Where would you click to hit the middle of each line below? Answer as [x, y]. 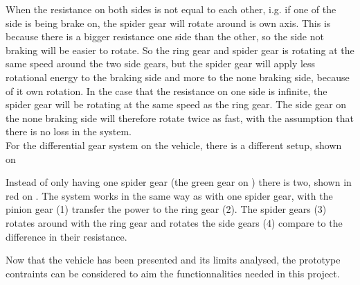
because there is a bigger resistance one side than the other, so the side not [165, 36]
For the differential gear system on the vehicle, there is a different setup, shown [174, 145]
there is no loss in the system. [69, 131]
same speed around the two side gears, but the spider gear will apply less [161, 63]
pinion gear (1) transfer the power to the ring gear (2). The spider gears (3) [166, 209]
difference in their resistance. [66, 236]
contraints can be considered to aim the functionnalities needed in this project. [173, 273]
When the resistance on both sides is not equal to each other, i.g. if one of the [171, 9]
